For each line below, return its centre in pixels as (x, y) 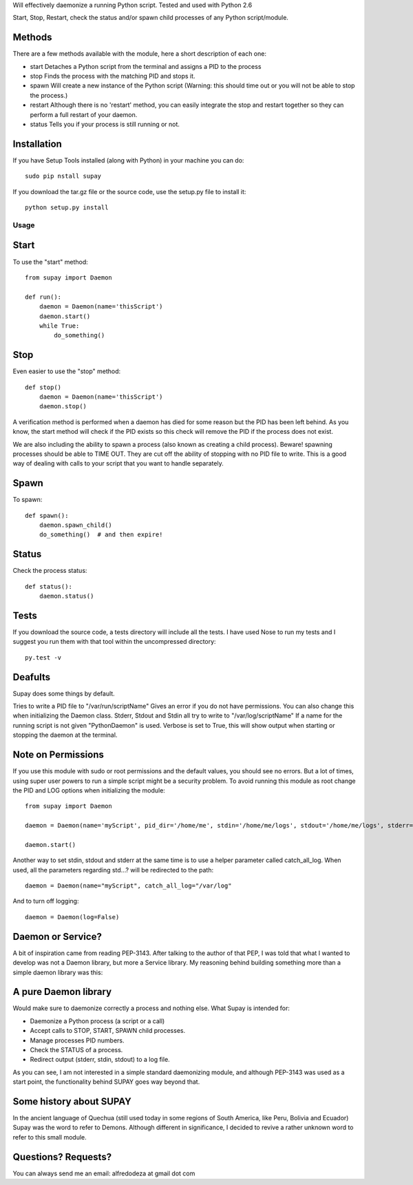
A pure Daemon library (62, 992)
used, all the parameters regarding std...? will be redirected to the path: (113, 870)
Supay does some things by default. (64, 693)
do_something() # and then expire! (101, 535)
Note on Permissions (59, 755)
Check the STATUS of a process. (76, 1050)
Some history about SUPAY (72, 1101)
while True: (59, 326)
